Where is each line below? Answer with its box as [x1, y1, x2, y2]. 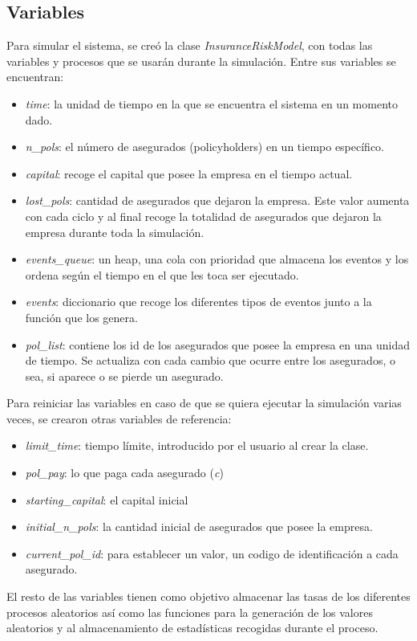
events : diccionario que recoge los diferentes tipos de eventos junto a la [25, 293, 372, 310]
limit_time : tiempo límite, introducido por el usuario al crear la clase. [25, 437, 369, 454]
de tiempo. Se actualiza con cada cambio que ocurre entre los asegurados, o [25, 352, 395, 369]
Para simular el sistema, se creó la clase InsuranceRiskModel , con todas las [6, 37, 373, 54]
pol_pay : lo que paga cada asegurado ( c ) [25, 464, 224, 481]
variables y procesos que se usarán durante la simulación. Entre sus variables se [6, 52, 396, 69]
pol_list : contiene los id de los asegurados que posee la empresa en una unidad [25, 336, 410, 353]
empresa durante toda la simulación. [25, 223, 204, 240]
